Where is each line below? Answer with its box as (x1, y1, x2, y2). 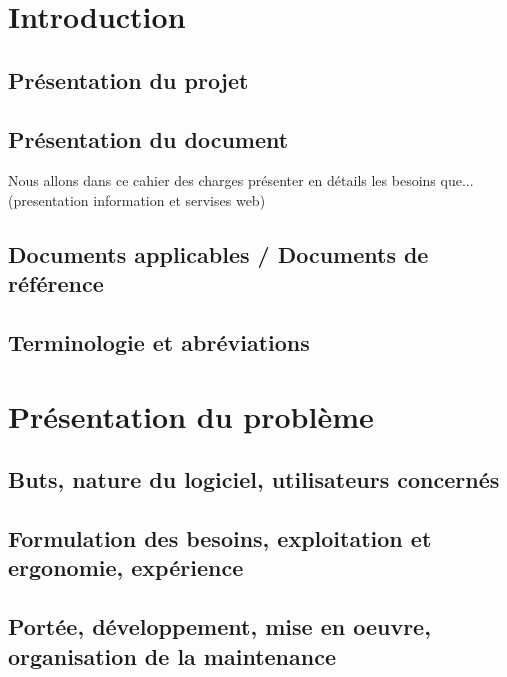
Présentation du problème (8, 395, 374, 436)
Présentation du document (8, 123, 289, 154)
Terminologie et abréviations (8, 327, 310, 358)
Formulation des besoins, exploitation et (8, 523, 432, 554)
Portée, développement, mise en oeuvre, (8, 611, 431, 642)
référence (8, 268, 104, 299)
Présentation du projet (8, 64, 249, 95)
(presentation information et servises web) (8, 189, 266, 210)
